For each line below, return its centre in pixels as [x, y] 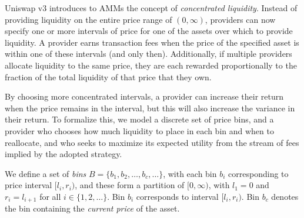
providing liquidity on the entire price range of [88, 19]
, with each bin [190, 173]
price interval [29, 185]
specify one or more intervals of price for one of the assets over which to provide [149, 31]
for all [50, 196]
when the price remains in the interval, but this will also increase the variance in [150, 108]
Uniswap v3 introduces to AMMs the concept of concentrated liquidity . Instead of [151, 8]
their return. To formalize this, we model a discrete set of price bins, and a [139, 119]
